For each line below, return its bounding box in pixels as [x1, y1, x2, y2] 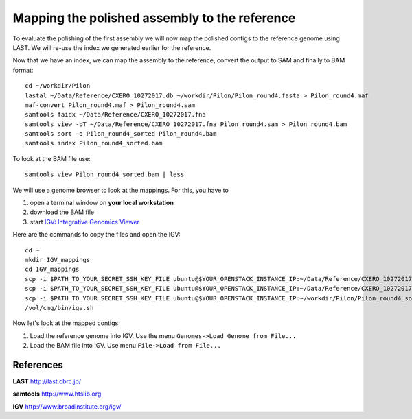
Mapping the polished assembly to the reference [12, 10, 296, 25]
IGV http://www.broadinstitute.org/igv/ [12, 402, 122, 411]
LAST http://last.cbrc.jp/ [12, 377, 82, 385]
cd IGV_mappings [25, 265, 80, 274]
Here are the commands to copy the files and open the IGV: [12, 230, 181, 239]
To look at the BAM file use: [12, 154, 91, 163]
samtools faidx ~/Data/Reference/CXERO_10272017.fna [25, 110, 206, 119]
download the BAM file [30, 208, 95, 216]
